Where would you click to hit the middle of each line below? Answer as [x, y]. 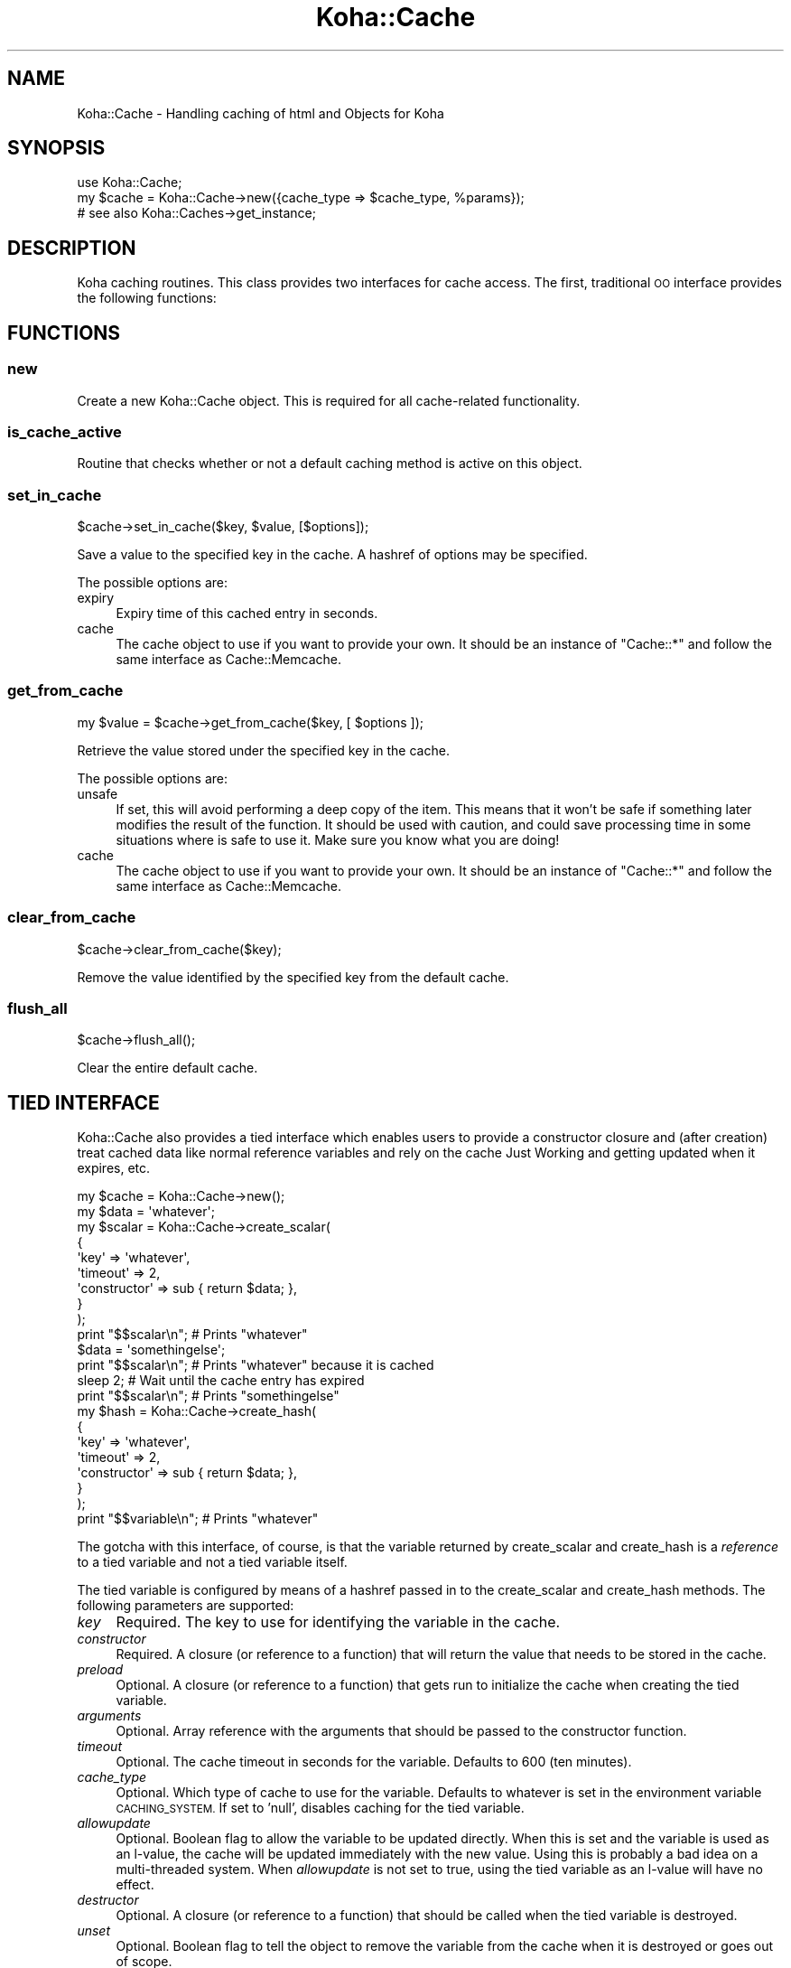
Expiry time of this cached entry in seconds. [247, 613]
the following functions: [147, 298]
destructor [108, 1900]
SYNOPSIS [56, 148]
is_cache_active [65, 431]
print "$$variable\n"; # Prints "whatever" [198, 1519]
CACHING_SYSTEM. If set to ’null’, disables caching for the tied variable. [320, 1808]
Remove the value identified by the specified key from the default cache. [293, 977]
